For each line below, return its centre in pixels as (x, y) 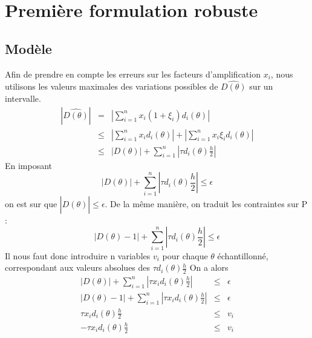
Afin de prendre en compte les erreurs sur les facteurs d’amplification (133, 74)
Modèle (28, 48)
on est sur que (31, 203)
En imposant (29, 165)
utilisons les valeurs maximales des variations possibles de (112, 86)
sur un (261, 86)
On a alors (209, 267)
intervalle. (23, 98)
